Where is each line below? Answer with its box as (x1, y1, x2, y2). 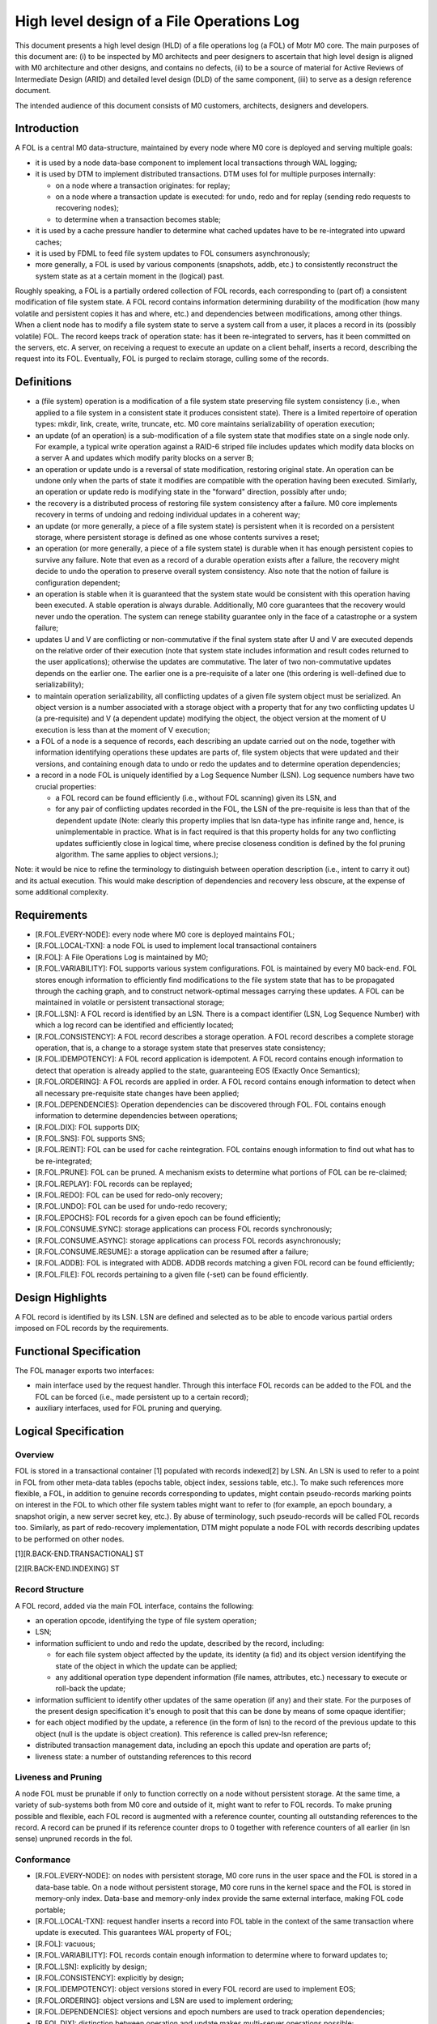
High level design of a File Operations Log (15, 12, 299, 30)
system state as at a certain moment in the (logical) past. (35, 271, 225, 281)
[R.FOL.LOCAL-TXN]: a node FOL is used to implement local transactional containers (35, 941, 317, 950)
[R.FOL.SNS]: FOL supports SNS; (35, 1133, 146, 1143)
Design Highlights (15, 1291, 108, 1304)
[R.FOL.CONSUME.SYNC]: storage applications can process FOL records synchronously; (35, 1224, 333, 1234)
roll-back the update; (55, 1684, 125, 1694)
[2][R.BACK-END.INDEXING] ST (15, 1563, 121, 1574)
